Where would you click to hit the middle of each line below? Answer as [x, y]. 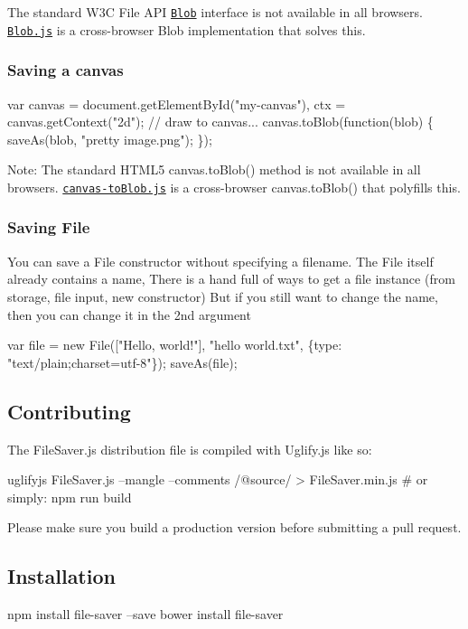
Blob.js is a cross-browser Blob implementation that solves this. [187, 29]
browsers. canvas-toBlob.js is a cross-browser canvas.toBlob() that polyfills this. [234, 187]
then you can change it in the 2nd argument [129, 314]
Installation [61, 576]
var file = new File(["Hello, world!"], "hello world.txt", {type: [175, 345]
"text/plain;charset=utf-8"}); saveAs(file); [122, 362]
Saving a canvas [66, 70]
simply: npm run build [70, 497]
